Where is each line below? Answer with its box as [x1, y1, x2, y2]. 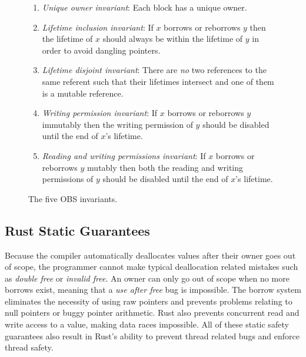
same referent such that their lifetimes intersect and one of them [42, 75, 274, 87]
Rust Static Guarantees [5, 221, 150, 239]
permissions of [42, 173, 94, 185]
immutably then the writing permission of [42, 118, 193, 130]
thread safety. [5, 341, 54, 353]
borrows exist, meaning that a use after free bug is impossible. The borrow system [5, 283, 301, 296]
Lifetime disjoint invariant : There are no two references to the [42, 64, 267, 76]
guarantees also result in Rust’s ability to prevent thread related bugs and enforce [5, 329, 300, 342]
